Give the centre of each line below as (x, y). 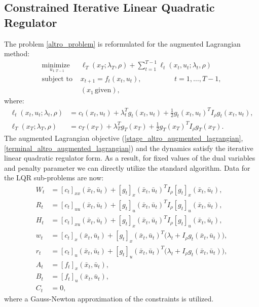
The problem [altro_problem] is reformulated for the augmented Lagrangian (122, 43)
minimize (56, 66)
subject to (57, 79)
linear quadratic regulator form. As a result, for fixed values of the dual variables (130, 158)
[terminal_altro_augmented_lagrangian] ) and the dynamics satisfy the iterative (129, 148)
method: (17, 53)
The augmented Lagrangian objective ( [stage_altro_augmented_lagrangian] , (124, 138)
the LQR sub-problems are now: (54, 178)
